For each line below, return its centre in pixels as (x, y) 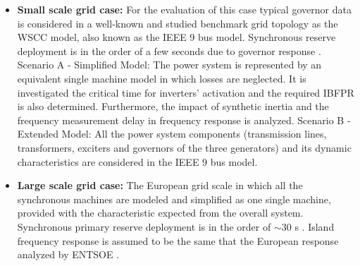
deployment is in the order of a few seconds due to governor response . (169, 50)
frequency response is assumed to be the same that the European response (178, 240)
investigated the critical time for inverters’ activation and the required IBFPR (186, 92)
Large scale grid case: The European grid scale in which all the (160, 185)
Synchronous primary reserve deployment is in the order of (144, 226)
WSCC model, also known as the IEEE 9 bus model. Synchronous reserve (176, 37)
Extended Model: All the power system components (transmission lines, (172, 134)
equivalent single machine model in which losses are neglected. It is (162, 78)
